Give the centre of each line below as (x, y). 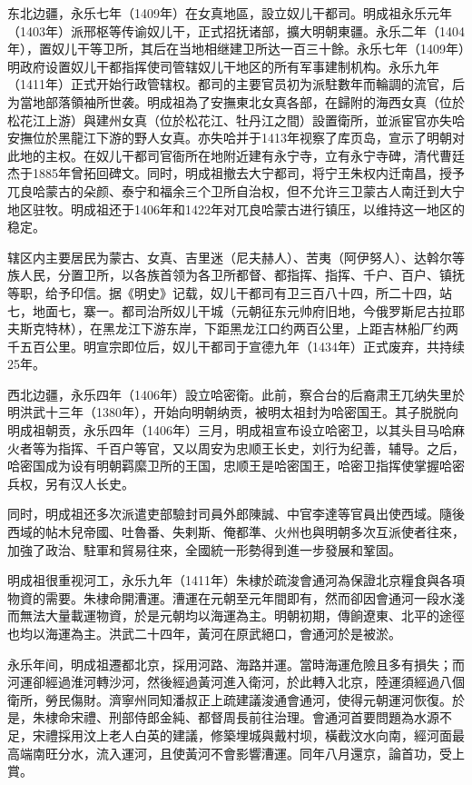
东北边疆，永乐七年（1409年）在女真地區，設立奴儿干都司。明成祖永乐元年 (230, 13)
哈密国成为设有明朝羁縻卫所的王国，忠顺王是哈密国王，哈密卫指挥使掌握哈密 (236, 466)
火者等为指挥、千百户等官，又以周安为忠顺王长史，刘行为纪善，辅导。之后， (236, 447)
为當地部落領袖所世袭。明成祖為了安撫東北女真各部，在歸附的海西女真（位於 (236, 101)
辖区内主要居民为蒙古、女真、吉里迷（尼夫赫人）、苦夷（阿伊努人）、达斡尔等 (236, 257)
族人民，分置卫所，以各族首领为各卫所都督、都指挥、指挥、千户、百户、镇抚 (236, 275)
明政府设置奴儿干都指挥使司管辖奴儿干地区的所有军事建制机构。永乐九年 (223, 66)
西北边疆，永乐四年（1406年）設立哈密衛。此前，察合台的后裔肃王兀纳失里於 (236, 394)
